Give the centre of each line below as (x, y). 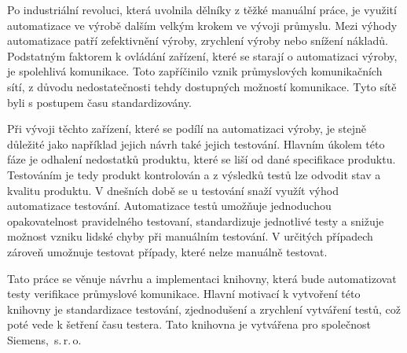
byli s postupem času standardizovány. (99, 102)
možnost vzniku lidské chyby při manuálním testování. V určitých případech (190, 236)
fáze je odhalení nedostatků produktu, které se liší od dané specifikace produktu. (202, 159)
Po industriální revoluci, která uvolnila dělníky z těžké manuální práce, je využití (202, 9)
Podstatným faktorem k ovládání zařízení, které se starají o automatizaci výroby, (202, 55)
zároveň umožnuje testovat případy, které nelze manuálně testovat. (167, 251)
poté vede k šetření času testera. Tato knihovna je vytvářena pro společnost (189, 324)
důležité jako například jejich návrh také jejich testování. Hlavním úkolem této (196, 143)
